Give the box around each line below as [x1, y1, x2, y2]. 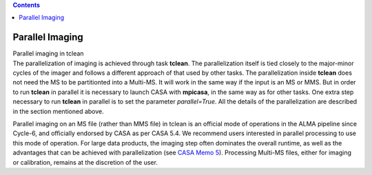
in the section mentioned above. [12, 107, 105, 115]
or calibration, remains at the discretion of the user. [12, 158, 158, 166]
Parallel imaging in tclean [12, 49, 84, 58]
